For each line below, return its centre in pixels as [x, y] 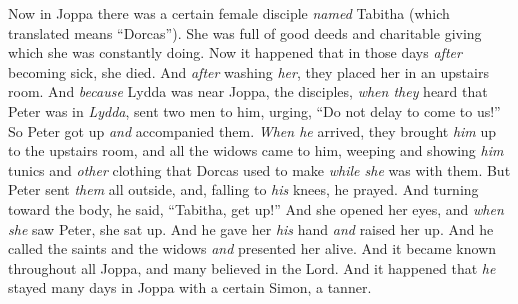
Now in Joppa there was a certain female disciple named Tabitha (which [229, 13]
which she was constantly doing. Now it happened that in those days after [235, 52]
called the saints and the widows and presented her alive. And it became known [252, 248]
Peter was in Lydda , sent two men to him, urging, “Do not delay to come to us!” [254, 110]
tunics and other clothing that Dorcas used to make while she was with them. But [259, 169]
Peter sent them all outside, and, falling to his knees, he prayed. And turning [243, 189]
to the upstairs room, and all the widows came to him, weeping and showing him [256, 150]
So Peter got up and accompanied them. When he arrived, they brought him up [252, 130]
